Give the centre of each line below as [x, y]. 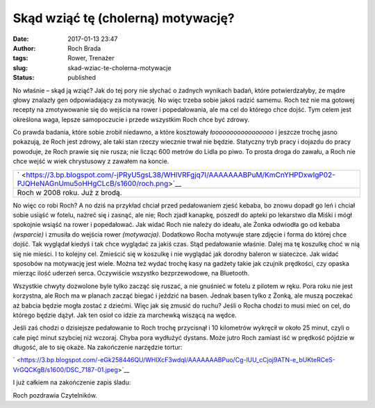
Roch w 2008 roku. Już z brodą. [69, 192]
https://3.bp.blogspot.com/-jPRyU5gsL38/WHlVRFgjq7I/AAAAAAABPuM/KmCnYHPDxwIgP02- [181, 175]
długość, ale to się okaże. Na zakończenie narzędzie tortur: [98, 348]
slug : [20, 68]
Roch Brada [84, 48]
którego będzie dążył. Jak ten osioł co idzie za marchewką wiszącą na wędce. [125, 315]
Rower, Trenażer [91, 58]
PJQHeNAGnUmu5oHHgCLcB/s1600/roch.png [93, 183]
